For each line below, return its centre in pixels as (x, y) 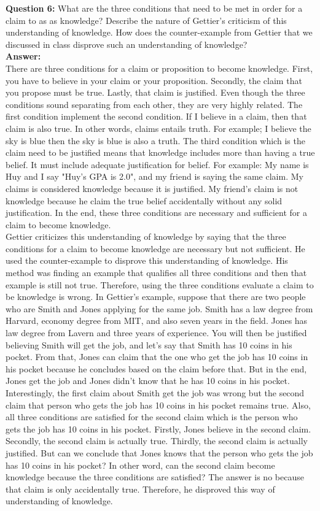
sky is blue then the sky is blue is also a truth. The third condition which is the (155, 140)
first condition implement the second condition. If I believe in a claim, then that (156, 116)
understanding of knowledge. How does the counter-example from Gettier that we (159, 32)
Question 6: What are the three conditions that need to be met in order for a (154, 8)
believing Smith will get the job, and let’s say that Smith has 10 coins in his (149, 344)
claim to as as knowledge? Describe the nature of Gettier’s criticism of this (146, 20)
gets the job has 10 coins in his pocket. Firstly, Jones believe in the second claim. (158, 428)
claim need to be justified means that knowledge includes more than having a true (160, 152)
